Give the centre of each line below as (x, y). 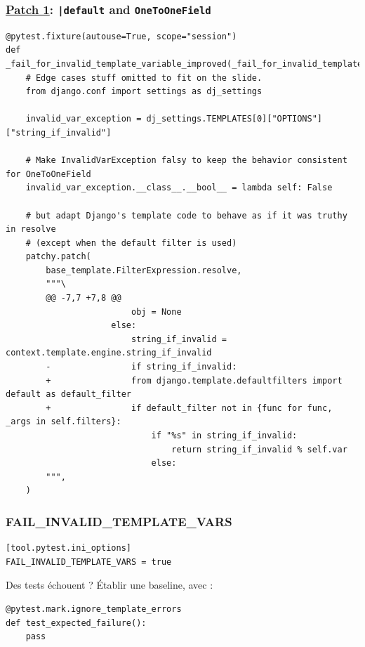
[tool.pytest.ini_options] (68, 548)
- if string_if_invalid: (141, 367)
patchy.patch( (58, 257)
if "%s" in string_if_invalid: (224, 436)
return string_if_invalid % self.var (259, 449)
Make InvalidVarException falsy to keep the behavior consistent (191, 161)
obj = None (156, 312)
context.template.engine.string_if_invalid (109, 353)
